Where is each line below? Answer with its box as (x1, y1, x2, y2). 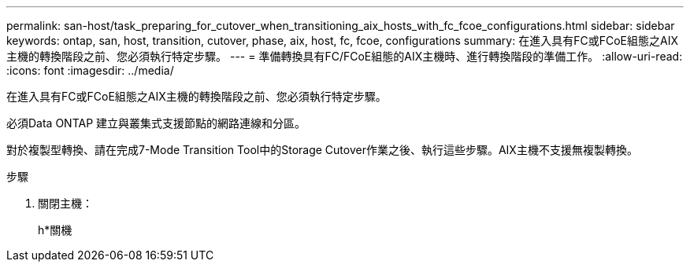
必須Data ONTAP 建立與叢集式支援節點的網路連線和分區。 (6, 116, 306, 130)
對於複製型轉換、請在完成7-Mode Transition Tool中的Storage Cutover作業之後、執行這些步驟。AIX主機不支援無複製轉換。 (6, 143, 638, 156)
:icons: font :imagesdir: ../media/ (6, 64, 174, 77)
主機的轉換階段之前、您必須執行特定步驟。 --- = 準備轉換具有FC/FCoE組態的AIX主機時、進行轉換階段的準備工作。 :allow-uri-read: (6, 50, 683, 63)
